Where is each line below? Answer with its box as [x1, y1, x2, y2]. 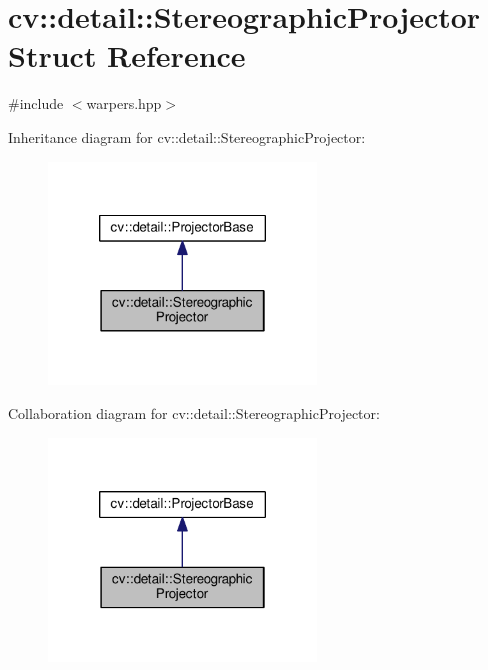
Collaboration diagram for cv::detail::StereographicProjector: [8, 403, 380, 423]
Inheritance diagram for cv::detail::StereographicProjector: [8, 126, 366, 147]
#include [8, 93, 64, 114]
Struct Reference [8, 35, 246, 76]
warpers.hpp [86, 93, 162, 114]
